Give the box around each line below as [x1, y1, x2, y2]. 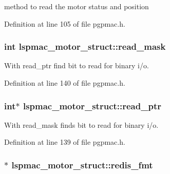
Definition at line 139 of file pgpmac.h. [4, 137, 125, 147]
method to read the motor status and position [4, 1, 149, 11]
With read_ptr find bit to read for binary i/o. [4, 60, 149, 71]
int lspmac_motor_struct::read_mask [4, 40, 166, 53]
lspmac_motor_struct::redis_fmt [11, 158, 153, 171]
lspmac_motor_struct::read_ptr [23, 99, 161, 112]
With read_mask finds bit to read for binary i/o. [4, 119, 159, 130]
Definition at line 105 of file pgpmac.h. [4, 18, 125, 29]
